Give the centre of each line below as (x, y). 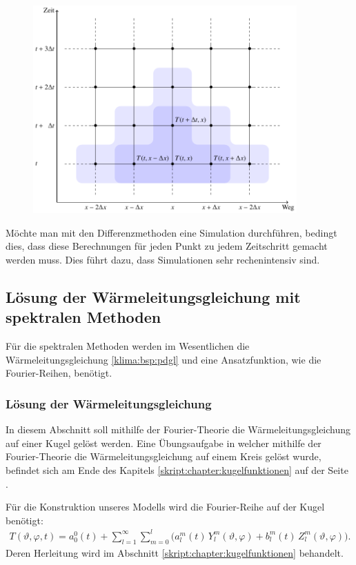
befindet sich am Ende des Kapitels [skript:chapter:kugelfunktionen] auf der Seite (177, 470)
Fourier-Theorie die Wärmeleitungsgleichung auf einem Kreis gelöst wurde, (164, 456)
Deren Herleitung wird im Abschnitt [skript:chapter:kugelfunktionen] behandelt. (175, 552)
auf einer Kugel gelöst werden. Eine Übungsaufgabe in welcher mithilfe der (164, 443)
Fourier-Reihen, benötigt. (59, 373)
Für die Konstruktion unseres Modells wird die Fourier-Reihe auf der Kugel (165, 507)
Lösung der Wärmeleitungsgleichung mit (153, 297)
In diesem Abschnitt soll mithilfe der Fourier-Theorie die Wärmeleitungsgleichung (178, 429)
